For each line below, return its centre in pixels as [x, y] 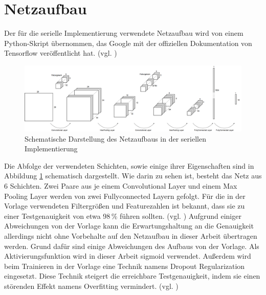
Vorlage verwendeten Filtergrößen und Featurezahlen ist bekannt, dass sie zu [125, 206]
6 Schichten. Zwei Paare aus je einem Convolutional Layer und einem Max [121, 186]
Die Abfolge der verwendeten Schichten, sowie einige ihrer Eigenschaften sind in [129, 165]
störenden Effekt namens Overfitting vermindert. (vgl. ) [91, 286]
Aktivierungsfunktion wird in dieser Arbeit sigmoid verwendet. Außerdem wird [128, 256]
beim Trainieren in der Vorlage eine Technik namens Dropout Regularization [125, 266]
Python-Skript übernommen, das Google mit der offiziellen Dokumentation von [128, 43]
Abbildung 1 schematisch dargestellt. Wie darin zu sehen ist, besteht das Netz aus [133, 176]
